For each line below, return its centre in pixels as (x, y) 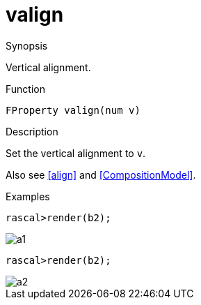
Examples (28, 196)
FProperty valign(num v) (73, 110)
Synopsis (27, 45)
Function (25, 89)
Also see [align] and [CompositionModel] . (101, 174)
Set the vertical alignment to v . (76, 153)
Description (32, 131)
